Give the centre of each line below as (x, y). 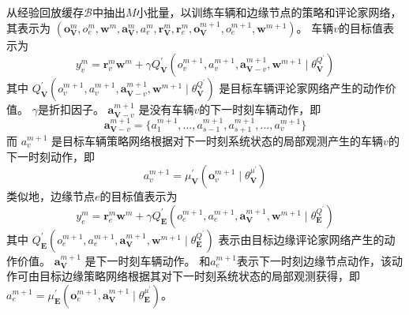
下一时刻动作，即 (51, 156)
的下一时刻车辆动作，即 (260, 109)
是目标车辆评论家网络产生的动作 (302, 88)
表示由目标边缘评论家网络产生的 (301, 239)
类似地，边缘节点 (51, 196)
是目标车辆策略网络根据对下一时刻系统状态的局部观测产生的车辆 (218, 141)
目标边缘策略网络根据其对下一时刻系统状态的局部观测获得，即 (199, 276)
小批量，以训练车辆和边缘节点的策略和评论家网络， (269, 12)
